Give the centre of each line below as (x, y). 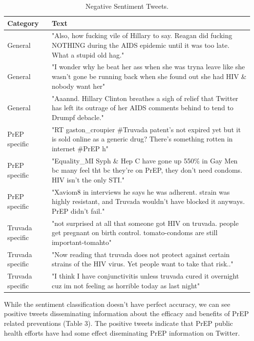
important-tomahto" (82, 242)
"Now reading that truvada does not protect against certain (141, 254)
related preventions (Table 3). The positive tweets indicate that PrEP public (118, 323)
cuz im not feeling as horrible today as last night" (126, 285)
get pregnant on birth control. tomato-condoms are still (135, 232)
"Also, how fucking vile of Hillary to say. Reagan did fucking (142, 35)
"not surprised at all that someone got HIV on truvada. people (145, 223)
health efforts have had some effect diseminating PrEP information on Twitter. (122, 332)
